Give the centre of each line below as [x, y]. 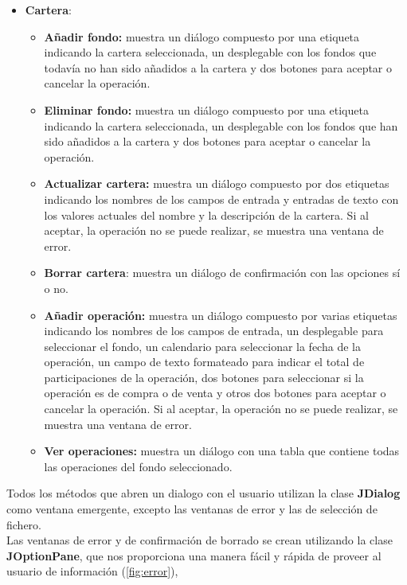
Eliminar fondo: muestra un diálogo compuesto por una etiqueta [206, 109]
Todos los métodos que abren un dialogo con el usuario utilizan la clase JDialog [203, 493]
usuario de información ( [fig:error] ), [92, 571]
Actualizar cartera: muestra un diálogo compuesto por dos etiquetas [217, 183]
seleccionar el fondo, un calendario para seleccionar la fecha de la [202, 346]
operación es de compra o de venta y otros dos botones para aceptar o [215, 393]
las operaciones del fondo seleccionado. [138, 466]
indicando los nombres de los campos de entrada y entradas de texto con [221, 199]
